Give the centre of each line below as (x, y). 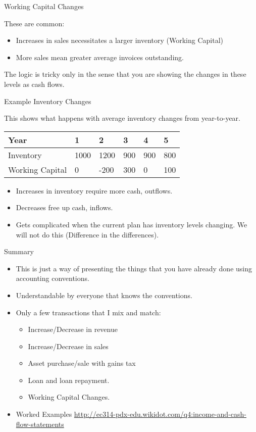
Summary (19, 251)
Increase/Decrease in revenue (73, 329)
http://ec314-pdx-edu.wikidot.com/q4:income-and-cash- (160, 414)
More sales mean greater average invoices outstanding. (100, 57)
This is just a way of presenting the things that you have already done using (134, 268)
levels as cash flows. (34, 84)
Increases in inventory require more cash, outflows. (94, 190)
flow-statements (40, 424)
